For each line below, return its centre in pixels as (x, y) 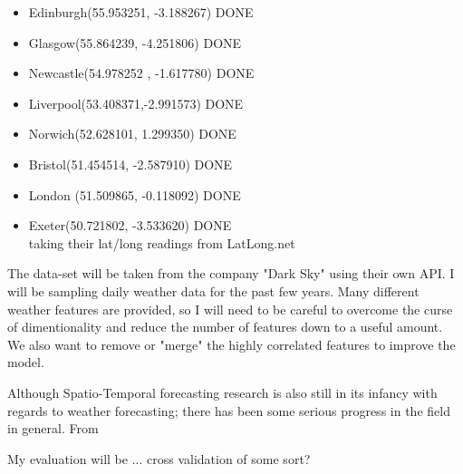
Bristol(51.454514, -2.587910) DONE (130, 164)
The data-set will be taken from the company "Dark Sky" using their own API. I (231, 273)
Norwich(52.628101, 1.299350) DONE (132, 134)
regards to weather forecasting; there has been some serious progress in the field (229, 410)
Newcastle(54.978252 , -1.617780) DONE (141, 73)
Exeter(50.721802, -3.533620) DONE (130, 225)
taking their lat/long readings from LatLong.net (162, 242)
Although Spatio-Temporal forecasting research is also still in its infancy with (222, 392)
